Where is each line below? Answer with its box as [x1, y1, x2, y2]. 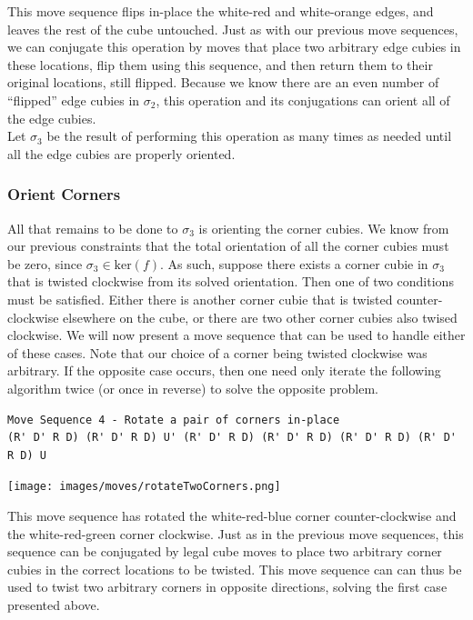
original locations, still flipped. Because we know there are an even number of [7, 73, 439, 92]
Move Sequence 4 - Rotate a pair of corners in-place [7, 413, 340, 426]
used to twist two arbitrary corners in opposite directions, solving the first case [7, 577, 448, 596]
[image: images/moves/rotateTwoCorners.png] [7, 480, 281, 494]
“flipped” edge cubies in [7, 90, 140, 109]
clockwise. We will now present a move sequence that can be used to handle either [7, 325, 466, 345]
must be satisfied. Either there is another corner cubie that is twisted [7, 289, 393, 308]
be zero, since [7, 254, 83, 273]
